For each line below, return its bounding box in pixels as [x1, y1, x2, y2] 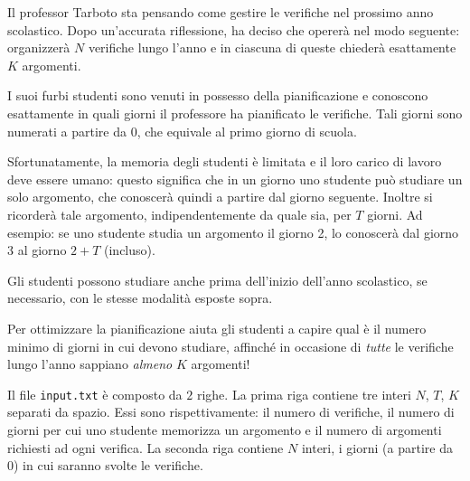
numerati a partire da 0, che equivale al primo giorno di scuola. [7, 121, 357, 140]
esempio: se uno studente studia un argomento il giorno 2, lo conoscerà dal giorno [7, 222, 459, 241]
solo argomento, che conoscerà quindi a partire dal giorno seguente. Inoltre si [7, 187, 433, 206]
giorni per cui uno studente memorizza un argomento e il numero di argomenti [7, 420, 442, 439]
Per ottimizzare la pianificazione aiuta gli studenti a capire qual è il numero [7, 318, 427, 337]
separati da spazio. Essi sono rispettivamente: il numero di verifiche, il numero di [7, 402, 455, 421]
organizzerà [7, 38, 70, 57]
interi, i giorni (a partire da [301, 438, 453, 457]
